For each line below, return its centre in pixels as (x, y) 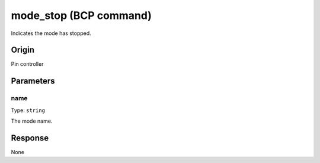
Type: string (28, 110)
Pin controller (27, 64)
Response (30, 138)
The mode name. (32, 121)
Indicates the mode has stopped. (51, 33)
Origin (23, 50)
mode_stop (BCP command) (81, 15)
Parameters (33, 81)
